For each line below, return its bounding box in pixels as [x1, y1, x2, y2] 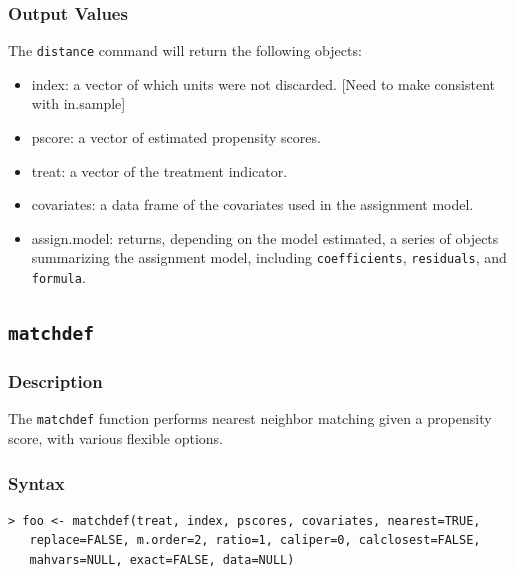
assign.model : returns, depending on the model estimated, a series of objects [31, 227, 499, 248]
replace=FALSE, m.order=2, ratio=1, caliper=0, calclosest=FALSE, [29, 533, 481, 548]
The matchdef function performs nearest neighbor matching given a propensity [8, 408, 492, 429]
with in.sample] [31, 93, 126, 114]
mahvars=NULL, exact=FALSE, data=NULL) [29, 552, 295, 567]
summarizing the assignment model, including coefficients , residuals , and [31, 247, 507, 268]
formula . [31, 267, 86, 288]
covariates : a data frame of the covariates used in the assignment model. [31, 194, 474, 215]
